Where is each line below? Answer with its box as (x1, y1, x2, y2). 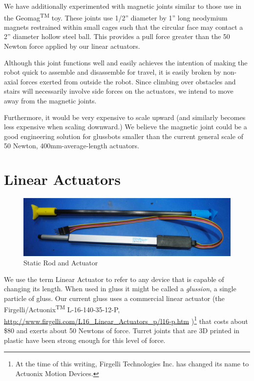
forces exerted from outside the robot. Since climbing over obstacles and (20, 76, 236, 86)
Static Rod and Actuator (23, 258, 98, 268)
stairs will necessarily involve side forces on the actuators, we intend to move (4, 86, 233, 96)
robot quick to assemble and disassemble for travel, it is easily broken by (4, 67, 221, 77)
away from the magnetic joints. (4, 96, 97, 105)
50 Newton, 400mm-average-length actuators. (4, 140, 140, 151)
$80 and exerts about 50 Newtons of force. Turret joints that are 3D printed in (4, 325, 240, 335)
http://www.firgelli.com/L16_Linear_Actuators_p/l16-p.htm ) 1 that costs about (4, 314, 248, 326)
